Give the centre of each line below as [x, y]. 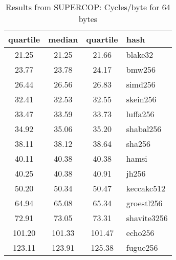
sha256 [138, 144]
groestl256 [144, 203]
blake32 [140, 55]
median [63, 39]
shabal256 [144, 129]
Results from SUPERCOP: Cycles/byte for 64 [88, 7]
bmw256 [141, 69]
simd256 [141, 84]
